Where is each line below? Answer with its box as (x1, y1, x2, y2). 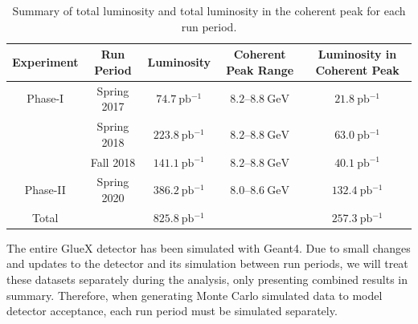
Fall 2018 (90, 153, 136, 170)
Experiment (12, 53, 79, 70)
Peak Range (226, 61, 294, 78)
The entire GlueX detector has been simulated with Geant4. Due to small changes (6, 239, 411, 256)
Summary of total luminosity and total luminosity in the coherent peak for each (12, 2, 406, 18)
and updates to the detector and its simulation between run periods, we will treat (6, 255, 408, 272)
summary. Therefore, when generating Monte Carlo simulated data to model (6, 286, 383, 303)
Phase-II (24, 181, 66, 198)
